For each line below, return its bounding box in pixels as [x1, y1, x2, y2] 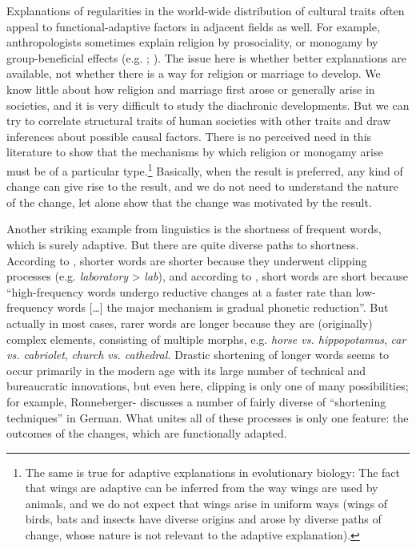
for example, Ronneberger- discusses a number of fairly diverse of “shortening [6, 393, 386, 410]
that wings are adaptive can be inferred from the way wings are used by [25, 479, 378, 496]
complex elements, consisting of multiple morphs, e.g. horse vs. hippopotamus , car [6, 330, 406, 347]
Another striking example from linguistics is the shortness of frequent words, [6, 220, 382, 237]
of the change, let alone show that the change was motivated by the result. [6, 193, 372, 210]
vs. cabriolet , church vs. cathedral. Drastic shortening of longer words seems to [6, 346, 390, 363]
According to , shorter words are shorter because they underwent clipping [6, 252, 367, 268]
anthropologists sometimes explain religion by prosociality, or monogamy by [6, 34, 378, 50]
